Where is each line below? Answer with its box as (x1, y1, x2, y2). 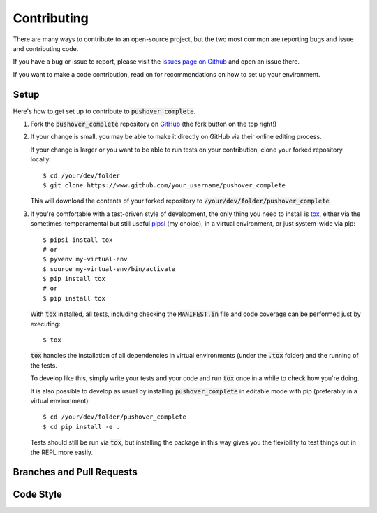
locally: (30, 155, 52, 164)
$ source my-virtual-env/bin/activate (43, 265, 176, 273)
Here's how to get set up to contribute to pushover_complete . (13, 107, 196, 115)
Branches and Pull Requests (13, 466, 138, 478)
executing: (30, 319, 61, 328)
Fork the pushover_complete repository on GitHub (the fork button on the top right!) (30, 120, 277, 129)
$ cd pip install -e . (43, 423, 121, 431)
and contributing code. (13, 44, 79, 52)
